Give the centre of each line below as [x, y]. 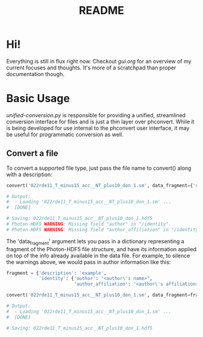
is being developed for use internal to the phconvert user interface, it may [98, 128]
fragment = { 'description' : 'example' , [56, 273]
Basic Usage [38, 99]
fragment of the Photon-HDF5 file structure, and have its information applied [101, 249]
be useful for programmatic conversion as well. [65, 134]
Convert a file [32, 154]
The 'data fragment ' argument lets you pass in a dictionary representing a [95, 242]
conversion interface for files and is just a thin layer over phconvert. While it [100, 121]
